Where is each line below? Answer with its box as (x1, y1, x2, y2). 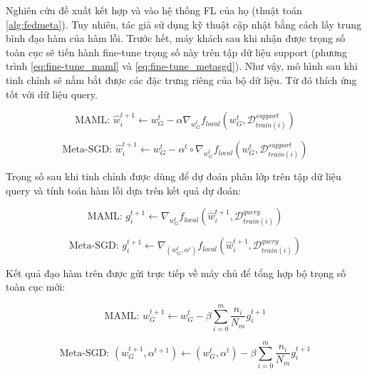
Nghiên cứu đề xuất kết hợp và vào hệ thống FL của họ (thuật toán (6, 3, 302, 17)
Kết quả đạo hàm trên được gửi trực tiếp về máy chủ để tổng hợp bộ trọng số (6, 265, 346, 280)
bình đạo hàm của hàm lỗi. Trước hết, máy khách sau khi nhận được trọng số (6, 31, 346, 46)
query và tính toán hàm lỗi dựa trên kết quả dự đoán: (6, 182, 241, 197)
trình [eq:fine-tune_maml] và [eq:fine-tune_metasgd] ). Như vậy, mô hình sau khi (6, 58, 358, 73)
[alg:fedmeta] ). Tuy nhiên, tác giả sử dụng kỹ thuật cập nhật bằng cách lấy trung (6, 16, 362, 31)
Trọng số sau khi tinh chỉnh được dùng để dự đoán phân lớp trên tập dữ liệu (6, 169, 341, 184)
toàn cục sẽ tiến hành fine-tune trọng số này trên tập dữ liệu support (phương (6, 44, 348, 59)
